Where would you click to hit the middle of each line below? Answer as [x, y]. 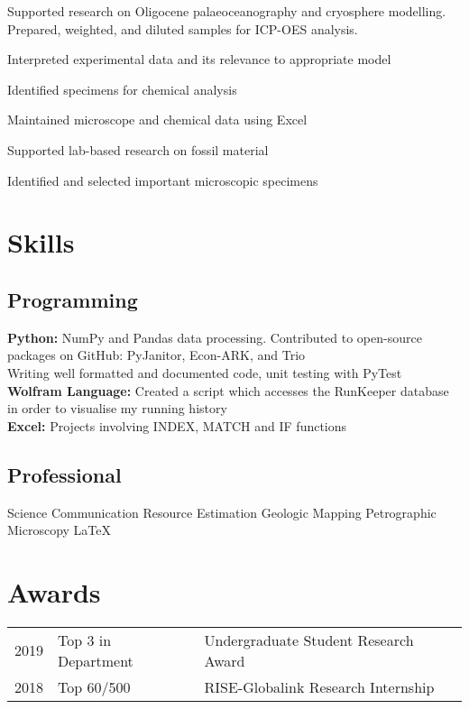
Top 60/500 [94, 686]
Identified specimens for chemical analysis [122, 89]
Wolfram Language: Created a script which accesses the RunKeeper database [228, 390]
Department [96, 660]
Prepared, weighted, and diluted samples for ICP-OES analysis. [183, 28]
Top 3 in [85, 640]
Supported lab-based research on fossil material [138, 149]
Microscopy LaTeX [60, 530]
